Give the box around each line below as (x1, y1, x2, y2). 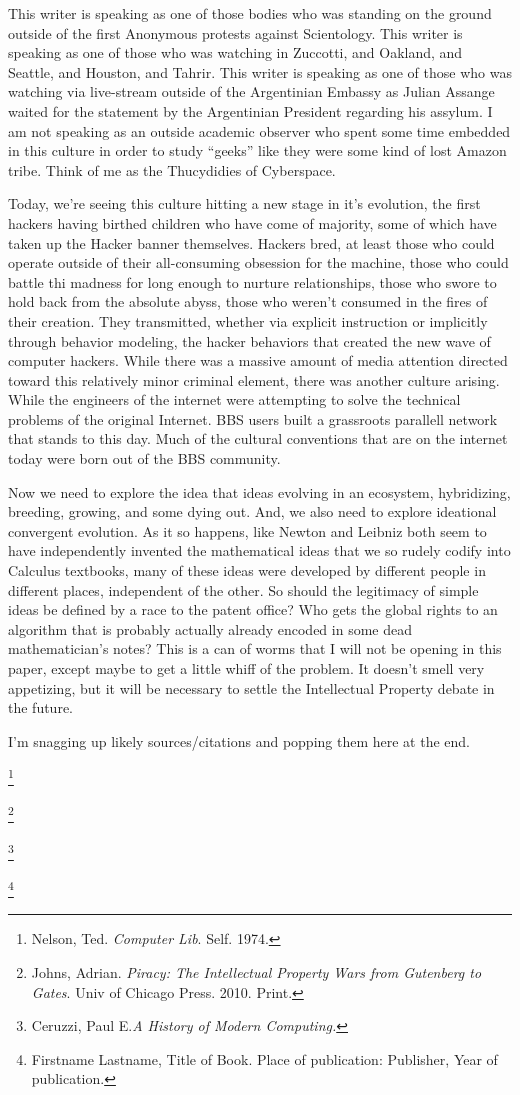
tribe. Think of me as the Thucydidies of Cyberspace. (8, 159, 336, 180)
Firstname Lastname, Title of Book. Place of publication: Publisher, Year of (31, 1048, 498, 1069)
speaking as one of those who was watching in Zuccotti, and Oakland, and (8, 42, 463, 63)
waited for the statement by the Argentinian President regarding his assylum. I (8, 100, 493, 121)
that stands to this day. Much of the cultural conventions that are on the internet (8, 428, 508, 449)
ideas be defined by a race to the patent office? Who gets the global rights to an (8, 599, 498, 620)
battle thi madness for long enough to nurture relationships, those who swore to (8, 271, 497, 292)
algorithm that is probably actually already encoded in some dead (8, 618, 412, 639)
